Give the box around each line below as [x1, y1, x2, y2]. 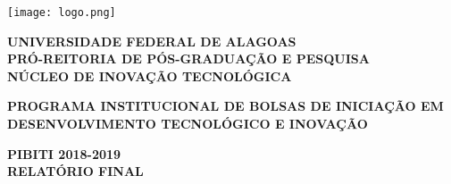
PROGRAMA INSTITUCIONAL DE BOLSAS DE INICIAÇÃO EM [7, 96, 444, 115]
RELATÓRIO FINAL [7, 162, 144, 180]
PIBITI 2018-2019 [7, 144, 121, 163]
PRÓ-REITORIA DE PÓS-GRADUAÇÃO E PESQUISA [7, 49, 370, 68]
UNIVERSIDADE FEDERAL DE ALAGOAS [7, 31, 296, 50]
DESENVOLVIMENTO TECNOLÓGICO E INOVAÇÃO [7, 114, 368, 133]
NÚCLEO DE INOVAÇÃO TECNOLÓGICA [7, 66, 292, 85]
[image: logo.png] [7, 6, 116, 19]
